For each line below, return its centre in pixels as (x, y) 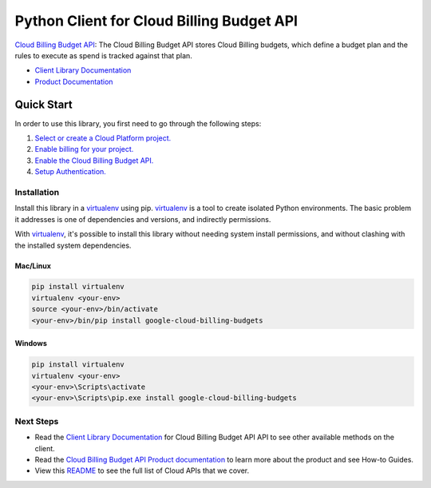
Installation (37, 192)
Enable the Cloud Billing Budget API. (94, 161)
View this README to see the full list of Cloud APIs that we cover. (142, 470)
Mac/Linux (33, 266)
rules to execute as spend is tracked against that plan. (104, 55)
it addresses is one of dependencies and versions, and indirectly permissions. (143, 219)
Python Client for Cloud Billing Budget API (156, 21)
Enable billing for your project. (84, 149)
